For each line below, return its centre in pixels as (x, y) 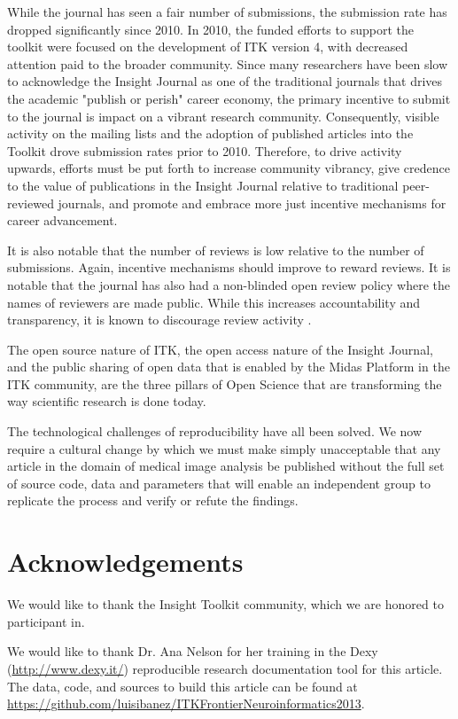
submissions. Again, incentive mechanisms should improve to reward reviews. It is (229, 267)
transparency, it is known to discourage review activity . (159, 320)
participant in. (46, 621)
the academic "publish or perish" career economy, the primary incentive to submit (229, 98)
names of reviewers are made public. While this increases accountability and (214, 302)
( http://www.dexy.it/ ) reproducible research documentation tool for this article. (225, 668)
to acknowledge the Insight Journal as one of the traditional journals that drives (225, 81)
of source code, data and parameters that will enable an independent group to (219, 483)
